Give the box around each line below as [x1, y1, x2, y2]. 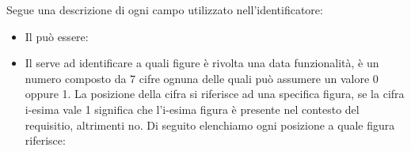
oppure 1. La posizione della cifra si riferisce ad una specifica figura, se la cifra [25, 85, 405, 102]
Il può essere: [25, 28, 89, 44]
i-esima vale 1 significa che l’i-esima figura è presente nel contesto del [25, 100, 360, 117]
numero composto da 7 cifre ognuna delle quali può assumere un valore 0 [25, 70, 379, 86]
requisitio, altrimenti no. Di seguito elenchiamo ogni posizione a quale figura [25, 116, 395, 133]
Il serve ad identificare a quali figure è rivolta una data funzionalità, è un [25, 55, 379, 71]
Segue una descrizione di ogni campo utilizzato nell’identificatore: [6, 2, 323, 17]
